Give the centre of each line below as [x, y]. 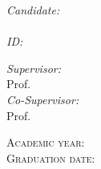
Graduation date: [51, 157]
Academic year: [46, 142]
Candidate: [33, 10]
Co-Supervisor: [43, 99]
